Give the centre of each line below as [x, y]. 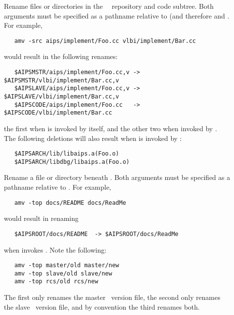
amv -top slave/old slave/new [63, 273]
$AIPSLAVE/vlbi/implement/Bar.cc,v [62, 97]
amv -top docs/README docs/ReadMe [70, 203]
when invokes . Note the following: [55, 249]
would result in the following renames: [61, 56]
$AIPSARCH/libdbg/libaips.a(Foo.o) [72, 162]
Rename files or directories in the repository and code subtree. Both [109, 6]
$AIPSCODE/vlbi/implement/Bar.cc [58, 113]
